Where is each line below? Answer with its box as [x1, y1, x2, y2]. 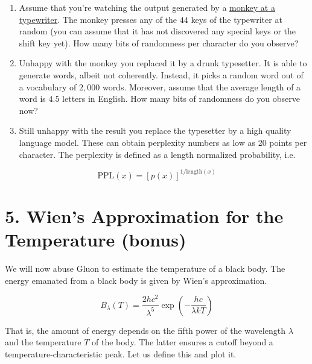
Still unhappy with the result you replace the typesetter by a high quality [19, 124, 291, 137]
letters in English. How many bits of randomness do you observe [62, 92, 301, 105]
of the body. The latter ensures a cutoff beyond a [91, 336, 273, 348]
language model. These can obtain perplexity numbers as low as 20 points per [19, 136, 307, 148]
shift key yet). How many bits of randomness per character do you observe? [19, 36, 299, 49]
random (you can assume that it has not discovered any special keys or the [19, 25, 296, 37]
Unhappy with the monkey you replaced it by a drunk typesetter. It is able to [19, 57, 307, 69]
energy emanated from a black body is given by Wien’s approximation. [5, 274, 267, 286]
